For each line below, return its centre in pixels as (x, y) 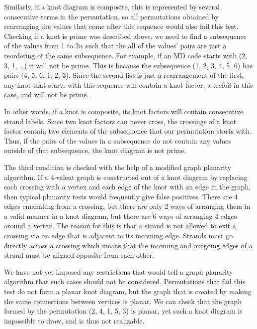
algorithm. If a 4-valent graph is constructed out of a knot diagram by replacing (126, 177)
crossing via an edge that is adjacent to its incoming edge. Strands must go (119, 236)
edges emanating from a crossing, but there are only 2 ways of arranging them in (127, 206)
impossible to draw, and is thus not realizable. (74, 320)
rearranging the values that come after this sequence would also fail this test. (121, 26)
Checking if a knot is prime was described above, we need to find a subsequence (126, 36)
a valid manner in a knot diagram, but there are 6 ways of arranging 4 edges (121, 216)
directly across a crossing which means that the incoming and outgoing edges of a (128, 245)
